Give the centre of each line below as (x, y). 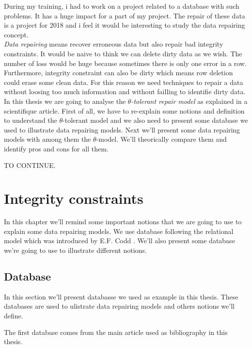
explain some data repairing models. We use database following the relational (119, 231)
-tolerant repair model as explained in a (189, 101)
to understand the (31, 120)
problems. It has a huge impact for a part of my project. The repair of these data (125, 15)
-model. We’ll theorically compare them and (161, 139)
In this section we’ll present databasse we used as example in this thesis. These (121, 296)
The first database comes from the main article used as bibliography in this (116, 332)
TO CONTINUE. (30, 165)
